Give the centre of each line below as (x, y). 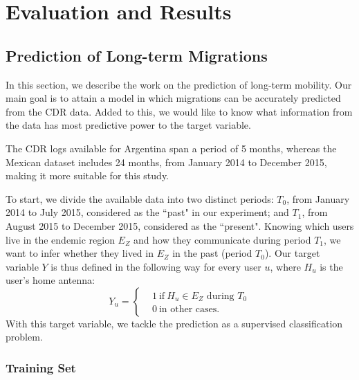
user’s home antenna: (50, 280)
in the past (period (212, 253)
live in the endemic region (60, 239)
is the (331, 266)
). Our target (292, 253)
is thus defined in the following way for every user (156, 266)
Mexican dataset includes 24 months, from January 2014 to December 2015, (166, 162)
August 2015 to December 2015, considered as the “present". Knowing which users (180, 225)
